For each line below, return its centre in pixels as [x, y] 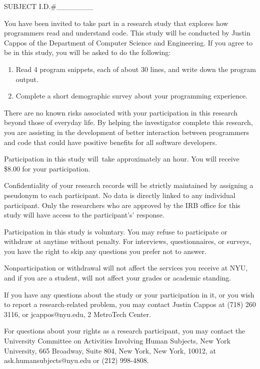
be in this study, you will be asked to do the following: [87, 52]
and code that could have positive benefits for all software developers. [111, 142]
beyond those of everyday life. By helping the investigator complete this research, [128, 122]
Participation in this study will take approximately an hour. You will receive [122, 159]
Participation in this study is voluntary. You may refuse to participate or [116, 231]
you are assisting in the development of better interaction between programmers [127, 132]
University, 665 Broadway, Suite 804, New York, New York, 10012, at [110, 350]
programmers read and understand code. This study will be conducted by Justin [127, 33]
